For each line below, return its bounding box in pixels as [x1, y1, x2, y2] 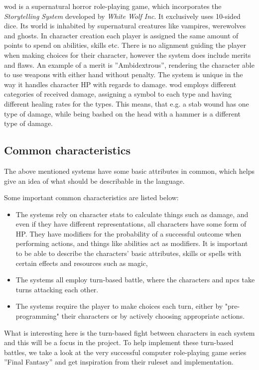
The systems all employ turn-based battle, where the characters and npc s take [15, 274, 255, 285]
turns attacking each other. [15, 284, 99, 294]
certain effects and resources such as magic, [15, 257, 148, 268]
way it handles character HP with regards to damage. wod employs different [4, 79, 237, 89]
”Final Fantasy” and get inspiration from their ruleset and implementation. [4, 357, 234, 367]
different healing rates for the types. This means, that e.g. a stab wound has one [4, 98, 249, 109]
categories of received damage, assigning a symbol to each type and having [4, 89, 232, 99]
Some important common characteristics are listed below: [4, 192, 179, 203]
